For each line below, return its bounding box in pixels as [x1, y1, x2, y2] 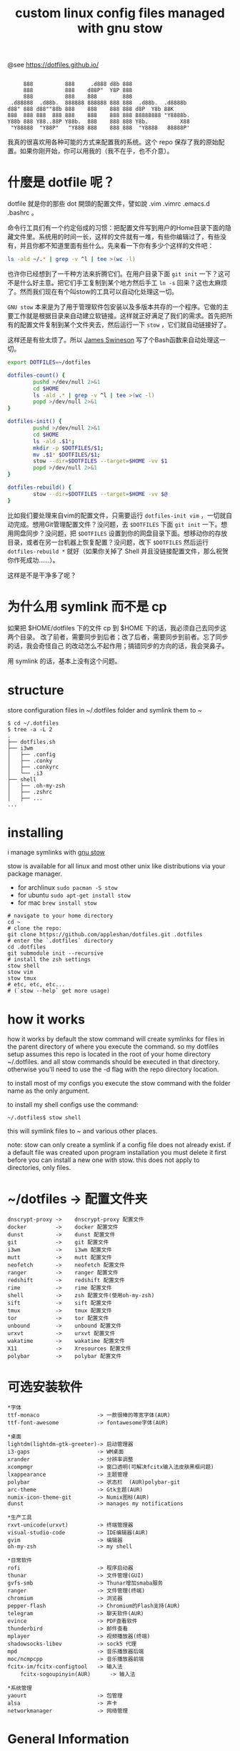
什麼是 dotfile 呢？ [7, 174, 116, 191]
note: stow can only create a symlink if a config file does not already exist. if [7, 1141, 231, 1149]
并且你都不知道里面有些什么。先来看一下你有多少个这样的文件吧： [19, 242, 214, 250]
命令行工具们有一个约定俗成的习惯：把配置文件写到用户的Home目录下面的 [7, 224, 226, 232]
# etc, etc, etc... [7, 981, 66, 988]
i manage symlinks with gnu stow [7, 848, 106, 857]
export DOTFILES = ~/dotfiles [7, 359, 91, 366]
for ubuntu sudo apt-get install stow [17, 891, 131, 900]
